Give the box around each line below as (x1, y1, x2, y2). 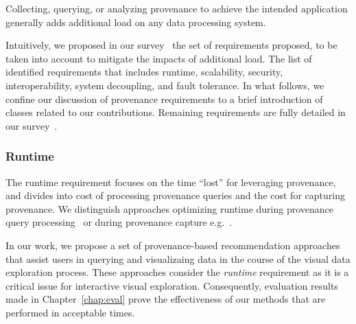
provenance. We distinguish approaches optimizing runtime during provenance (5, 201, 334, 216)
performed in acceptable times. (5, 305, 135, 319)
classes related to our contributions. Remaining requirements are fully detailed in (5, 105, 346, 119)
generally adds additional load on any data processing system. (5, 14, 266, 29)
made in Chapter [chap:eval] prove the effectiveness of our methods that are (5, 292, 326, 306)
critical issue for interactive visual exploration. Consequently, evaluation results (5, 278, 338, 292)
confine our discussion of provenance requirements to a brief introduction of (5, 91, 323, 106)
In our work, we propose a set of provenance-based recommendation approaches (5, 238, 340, 252)
